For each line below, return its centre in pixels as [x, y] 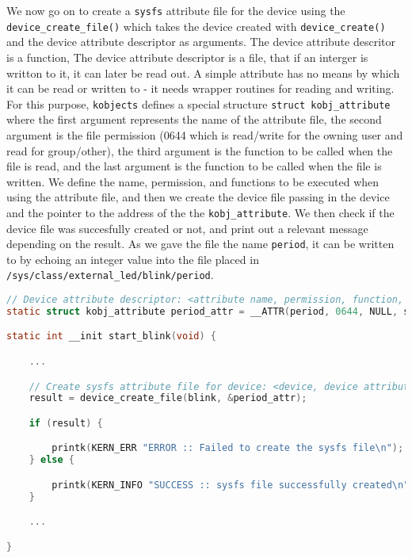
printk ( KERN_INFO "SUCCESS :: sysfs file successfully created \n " [231, 485]
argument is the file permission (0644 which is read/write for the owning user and [205, 134]
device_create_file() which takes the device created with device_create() [196, 26]
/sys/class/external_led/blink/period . [110, 275]
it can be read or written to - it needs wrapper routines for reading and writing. [200, 88]
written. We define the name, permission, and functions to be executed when [193, 181]
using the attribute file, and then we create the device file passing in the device [198, 197]
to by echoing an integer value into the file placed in [133, 259]
